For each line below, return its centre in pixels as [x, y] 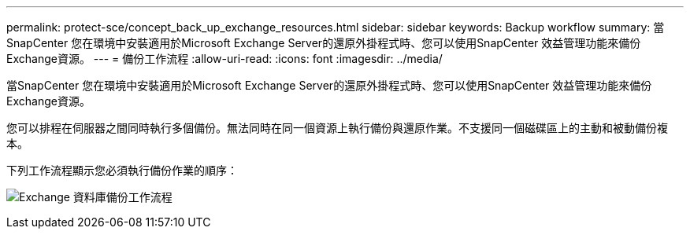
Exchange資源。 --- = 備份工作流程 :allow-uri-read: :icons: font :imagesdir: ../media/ [224, 59]
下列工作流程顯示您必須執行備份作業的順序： [122, 170]
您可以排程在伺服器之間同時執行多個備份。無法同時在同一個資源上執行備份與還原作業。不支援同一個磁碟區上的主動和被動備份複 [337, 128]
